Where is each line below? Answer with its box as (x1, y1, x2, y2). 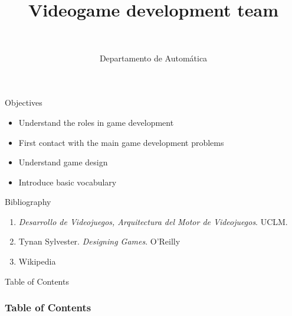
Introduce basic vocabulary (18, 175, 117, 188)
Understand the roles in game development (18, 116, 174, 128)
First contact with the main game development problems (18, 136, 224, 148)
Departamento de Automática (99, 51, 208, 64)
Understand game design (18, 156, 108, 168)
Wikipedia (18, 255, 56, 268)
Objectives (5, 96, 42, 109)
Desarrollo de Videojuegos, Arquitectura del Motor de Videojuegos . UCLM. (18, 215, 288, 227)
